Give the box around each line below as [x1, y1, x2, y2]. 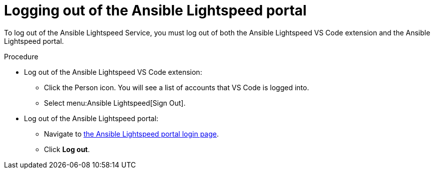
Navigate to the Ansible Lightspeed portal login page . [44, 129, 219, 138]
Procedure [4, 52, 38, 61]
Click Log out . [44, 145, 90, 154]
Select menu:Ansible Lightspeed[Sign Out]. [44, 98, 186, 107]
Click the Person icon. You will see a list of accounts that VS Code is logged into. [44, 83, 309, 92]
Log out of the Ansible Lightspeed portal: [24, 114, 159, 123]
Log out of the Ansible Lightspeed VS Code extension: [24, 67, 202, 76]
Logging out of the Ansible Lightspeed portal [4, 2, 307, 19]
